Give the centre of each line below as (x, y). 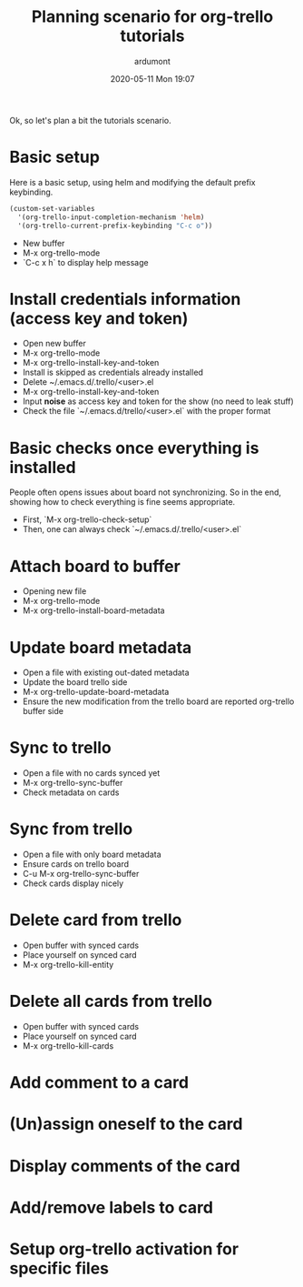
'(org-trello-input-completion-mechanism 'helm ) (111, 217)
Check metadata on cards (71, 792)
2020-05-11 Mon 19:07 (152, 78)
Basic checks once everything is (134, 448)
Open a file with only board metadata (92, 855)
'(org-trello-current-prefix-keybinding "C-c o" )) (115, 226)
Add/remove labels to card (111, 1207)
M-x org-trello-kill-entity (68, 965)
